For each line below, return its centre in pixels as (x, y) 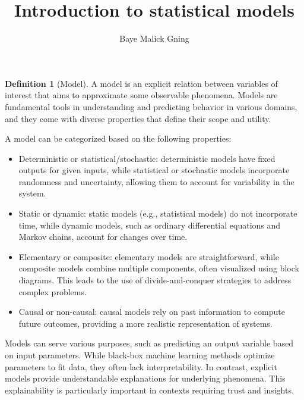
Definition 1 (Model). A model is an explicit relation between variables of (141, 83)
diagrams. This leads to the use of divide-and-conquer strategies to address (155, 280)
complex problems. (53, 291)
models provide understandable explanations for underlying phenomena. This (145, 378)
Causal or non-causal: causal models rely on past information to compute (152, 312)
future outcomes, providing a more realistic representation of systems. (145, 323)
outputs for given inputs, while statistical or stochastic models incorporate (154, 170)
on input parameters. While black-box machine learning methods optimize (140, 355)
